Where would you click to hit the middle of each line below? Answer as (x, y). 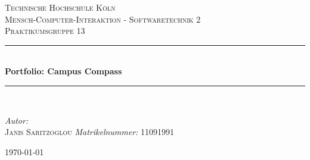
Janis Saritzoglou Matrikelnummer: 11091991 (90, 132)
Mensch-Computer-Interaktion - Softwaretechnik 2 (103, 19)
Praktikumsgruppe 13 (45, 31)
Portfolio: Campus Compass (63, 71)
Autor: (17, 120)
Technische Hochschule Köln (60, 7)
